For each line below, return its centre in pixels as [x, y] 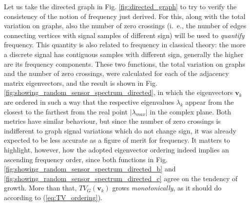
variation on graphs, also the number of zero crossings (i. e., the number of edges [125, 26]
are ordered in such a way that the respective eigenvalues [89, 102]
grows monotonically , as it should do [167, 188]
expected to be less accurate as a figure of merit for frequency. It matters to [117, 140]
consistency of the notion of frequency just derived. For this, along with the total [125, 16]
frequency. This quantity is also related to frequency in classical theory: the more [125, 45]
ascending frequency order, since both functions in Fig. [86, 159]
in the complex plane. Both [191, 111]
